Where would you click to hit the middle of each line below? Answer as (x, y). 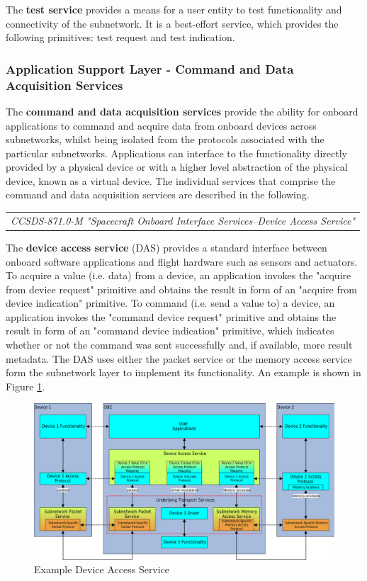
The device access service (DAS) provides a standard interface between (166, 247)
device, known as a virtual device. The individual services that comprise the (171, 180)
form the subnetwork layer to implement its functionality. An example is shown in (183, 372)
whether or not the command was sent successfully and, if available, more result (179, 345)
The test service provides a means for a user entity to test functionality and (174, 9)
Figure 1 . (26, 386)
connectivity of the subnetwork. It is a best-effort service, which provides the (172, 23)
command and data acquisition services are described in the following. (158, 194)
